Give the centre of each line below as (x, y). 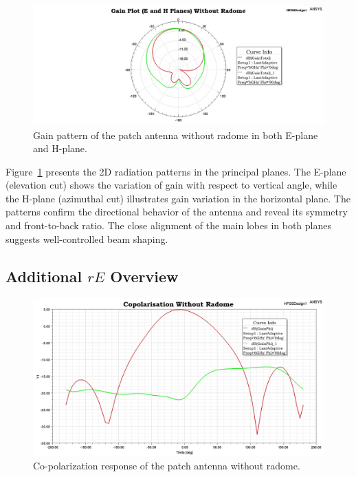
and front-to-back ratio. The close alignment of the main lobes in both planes (168, 225)
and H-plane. (60, 148)
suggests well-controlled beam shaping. (87, 238)
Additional (44, 276)
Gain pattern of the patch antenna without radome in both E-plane (176, 135)
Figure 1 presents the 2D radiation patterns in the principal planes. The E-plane (176, 171)
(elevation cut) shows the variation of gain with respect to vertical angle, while (171, 185)
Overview (144, 276)
